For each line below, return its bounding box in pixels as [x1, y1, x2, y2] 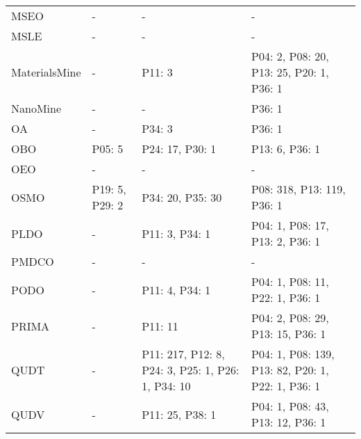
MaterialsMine [11, 64, 81, 80]
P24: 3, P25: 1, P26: [142, 362, 240, 378]
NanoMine [11, 100, 62, 116]
